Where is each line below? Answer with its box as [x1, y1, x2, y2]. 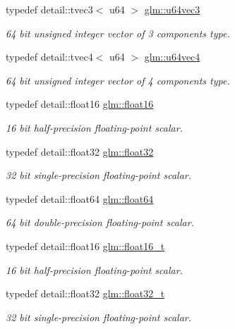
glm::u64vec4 [144, 49, 200, 64]
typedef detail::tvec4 [6, 49, 93, 64]
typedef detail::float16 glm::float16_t [6, 238, 165, 253]
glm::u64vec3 [144, 2, 200, 16]
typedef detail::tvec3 [6, 2, 93, 16]
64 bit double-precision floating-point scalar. [6, 215, 194, 230]
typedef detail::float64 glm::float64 [6, 191, 154, 206]
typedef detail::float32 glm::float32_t [6, 286, 165, 301]
